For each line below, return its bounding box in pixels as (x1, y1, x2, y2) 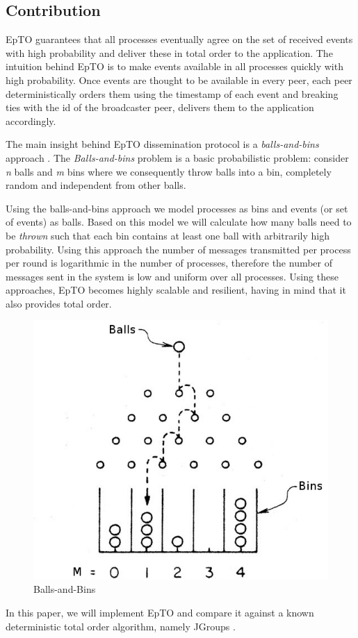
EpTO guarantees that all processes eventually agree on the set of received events (6, 32, 353, 47)
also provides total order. (6, 296, 112, 310)
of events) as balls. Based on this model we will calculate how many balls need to (6, 215, 352, 229)
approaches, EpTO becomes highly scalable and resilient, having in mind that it (6, 283, 346, 297)
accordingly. (6, 113, 56, 128)
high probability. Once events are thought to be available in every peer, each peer (6, 72, 352, 87)
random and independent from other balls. (6, 178, 186, 192)
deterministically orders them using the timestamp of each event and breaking (6, 86, 339, 101)
